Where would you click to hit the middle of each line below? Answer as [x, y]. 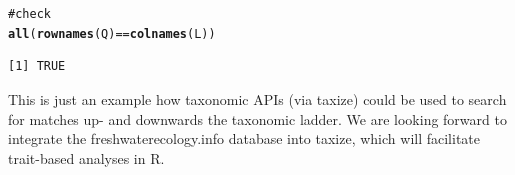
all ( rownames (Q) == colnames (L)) [112, 33]
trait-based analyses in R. [86, 157]
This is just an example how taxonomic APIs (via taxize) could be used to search [257, 98]
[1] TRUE [37, 66]
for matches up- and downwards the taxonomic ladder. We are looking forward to [257, 118]
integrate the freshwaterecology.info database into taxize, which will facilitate [244, 138]
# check [29, 14]
